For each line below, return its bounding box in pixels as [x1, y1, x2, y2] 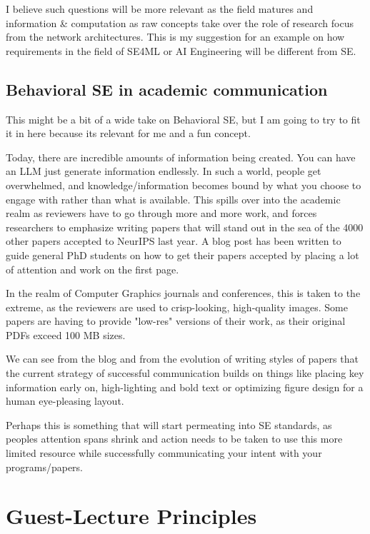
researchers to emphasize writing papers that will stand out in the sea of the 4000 [6, 219, 364, 234]
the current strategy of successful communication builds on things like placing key [6, 366, 364, 381]
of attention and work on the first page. [6, 261, 179, 276]
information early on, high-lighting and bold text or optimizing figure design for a [6, 379, 364, 394]
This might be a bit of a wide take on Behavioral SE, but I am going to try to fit [6, 111, 361, 126]
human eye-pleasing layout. [6, 393, 124, 408]
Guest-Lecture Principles [6, 501, 257, 530]
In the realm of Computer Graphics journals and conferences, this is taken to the [6, 286, 361, 301]
